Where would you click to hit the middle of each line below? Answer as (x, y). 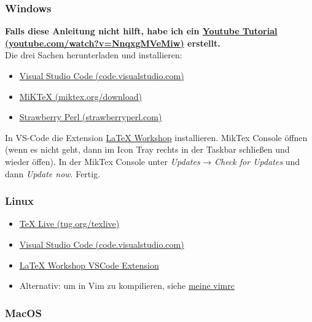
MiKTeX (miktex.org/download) (80, 96)
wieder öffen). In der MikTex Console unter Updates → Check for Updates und (153, 161)
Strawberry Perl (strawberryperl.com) (91, 117)
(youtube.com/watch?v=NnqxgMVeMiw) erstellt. (113, 43)
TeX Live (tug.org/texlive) (69, 224)
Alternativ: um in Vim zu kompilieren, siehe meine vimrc (127, 286)
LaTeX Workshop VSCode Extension (89, 265)
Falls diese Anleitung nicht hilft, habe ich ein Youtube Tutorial (141, 31)
